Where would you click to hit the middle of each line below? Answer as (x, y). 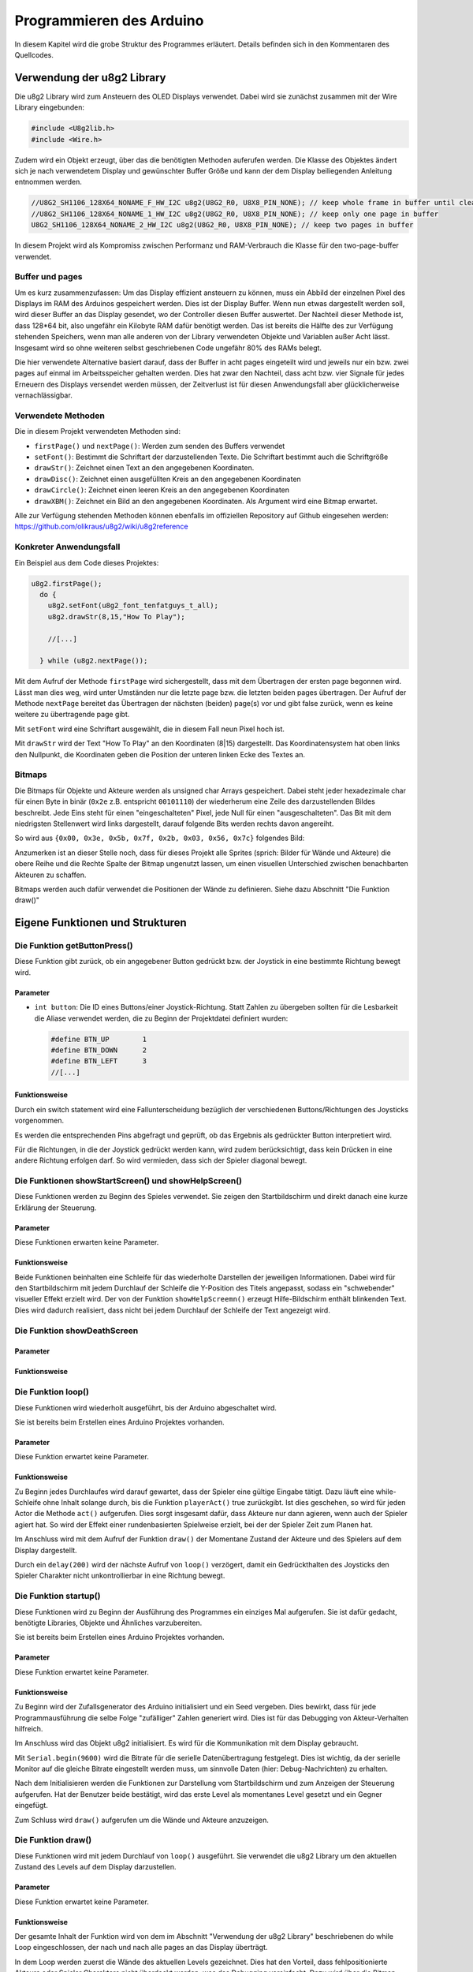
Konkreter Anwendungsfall (67, 547)
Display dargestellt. (46, 1550)
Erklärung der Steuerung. (56, 1208)
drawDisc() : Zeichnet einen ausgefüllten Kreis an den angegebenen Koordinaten (168, 479)
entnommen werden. (48, 182)
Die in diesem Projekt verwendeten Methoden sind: (98, 431)
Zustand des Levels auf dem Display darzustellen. (95, 1867)
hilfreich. (29, 1728)
